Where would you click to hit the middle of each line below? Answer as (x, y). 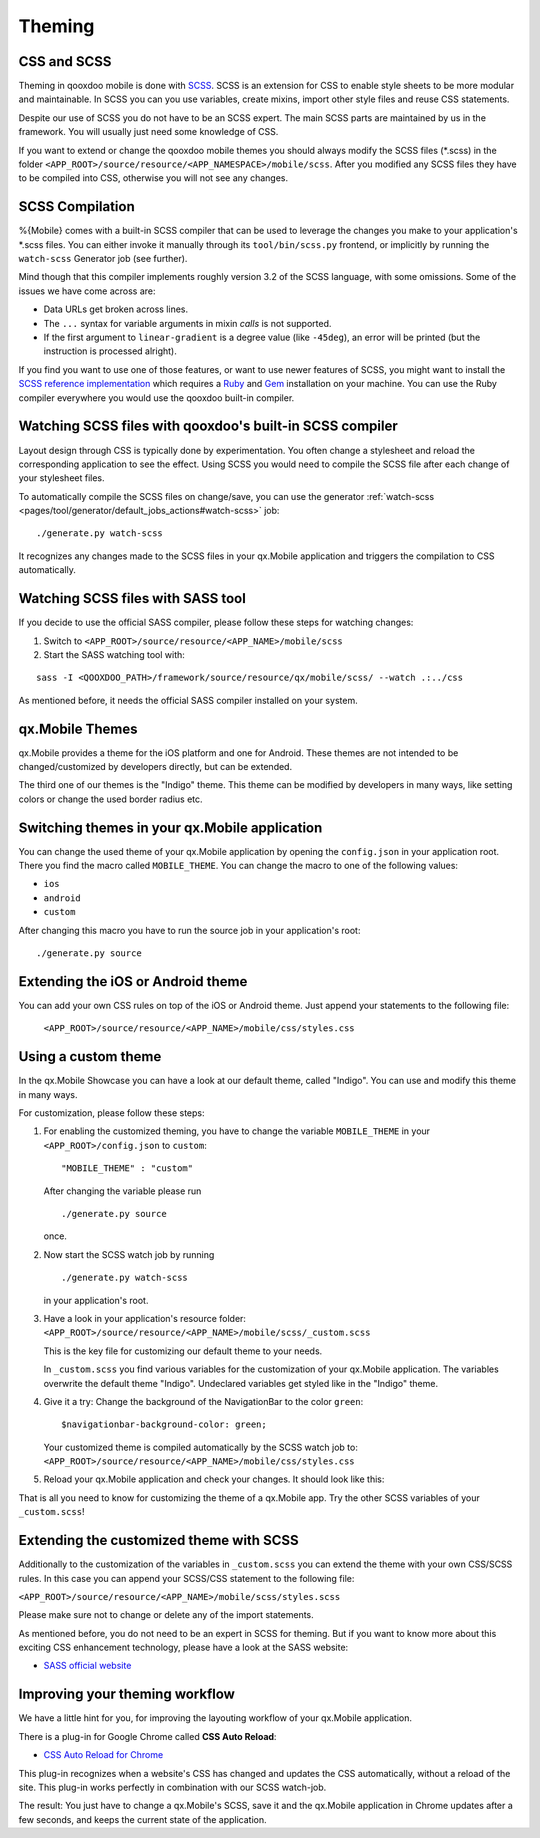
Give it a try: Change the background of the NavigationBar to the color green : (203, 1401)
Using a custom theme (90, 1056)
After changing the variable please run (122, 1191)
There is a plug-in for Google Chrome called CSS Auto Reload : (147, 1736)
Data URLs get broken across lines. (116, 309)
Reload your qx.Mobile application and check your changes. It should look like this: (214, 1479)
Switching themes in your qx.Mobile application (170, 827)
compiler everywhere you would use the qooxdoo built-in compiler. (156, 397)
